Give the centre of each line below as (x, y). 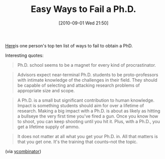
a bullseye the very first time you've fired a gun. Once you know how (88, 116)
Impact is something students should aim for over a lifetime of (81, 105)
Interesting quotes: (24, 55)
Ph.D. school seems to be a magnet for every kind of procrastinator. (87, 65)
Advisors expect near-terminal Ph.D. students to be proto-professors (88, 75)
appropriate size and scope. (46, 90)
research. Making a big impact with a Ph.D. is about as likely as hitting (89, 111)
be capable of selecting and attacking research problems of (79, 85)
